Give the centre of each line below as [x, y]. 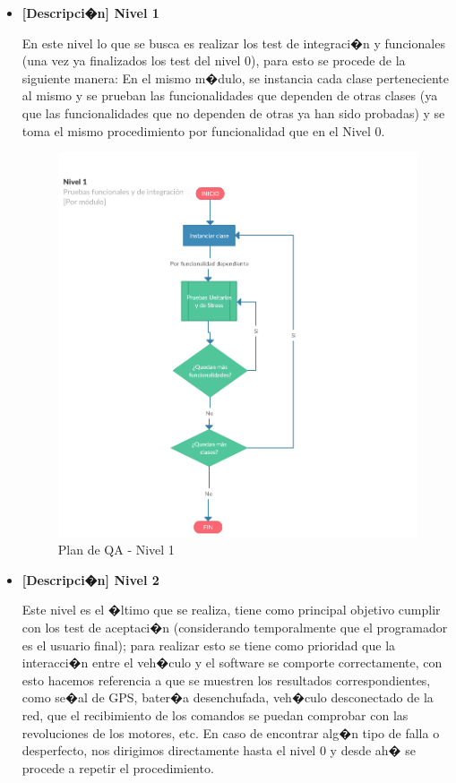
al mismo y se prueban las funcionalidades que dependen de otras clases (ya [230, 95]
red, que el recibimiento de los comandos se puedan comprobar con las [215, 714]
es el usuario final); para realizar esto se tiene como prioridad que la [209, 645]
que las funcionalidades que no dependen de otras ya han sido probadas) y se [233, 112]
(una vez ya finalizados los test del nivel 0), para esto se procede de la [214, 60]
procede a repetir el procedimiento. [118, 767]
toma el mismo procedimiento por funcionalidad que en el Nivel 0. [203, 130]
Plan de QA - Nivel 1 [116, 550]
